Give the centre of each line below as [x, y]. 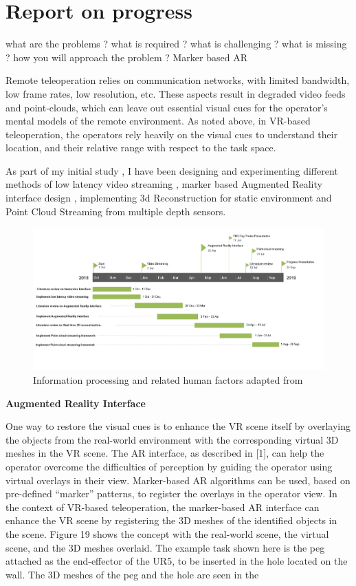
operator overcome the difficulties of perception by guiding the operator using [169, 467]
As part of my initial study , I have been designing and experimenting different [172, 170]
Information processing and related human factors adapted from [168, 380]
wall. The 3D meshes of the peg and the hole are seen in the [132, 574]
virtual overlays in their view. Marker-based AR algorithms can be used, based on [178, 480]
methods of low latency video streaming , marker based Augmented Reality [164, 184]
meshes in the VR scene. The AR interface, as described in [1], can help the [165, 453]
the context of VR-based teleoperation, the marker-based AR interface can [163, 507]
